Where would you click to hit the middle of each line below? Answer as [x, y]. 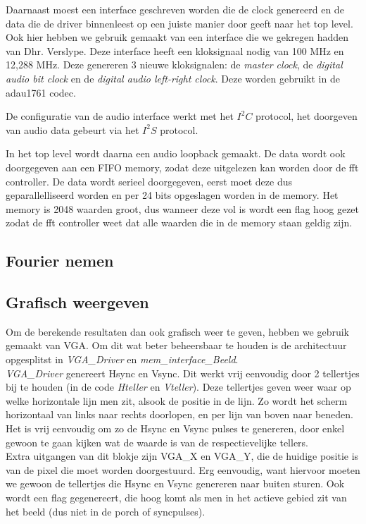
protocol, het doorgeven [307, 116]
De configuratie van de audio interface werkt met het [120, 116]
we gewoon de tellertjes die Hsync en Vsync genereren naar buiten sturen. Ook [175, 483]
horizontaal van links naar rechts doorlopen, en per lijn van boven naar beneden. [179, 414]
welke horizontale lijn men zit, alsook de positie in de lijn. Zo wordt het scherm [177, 400]
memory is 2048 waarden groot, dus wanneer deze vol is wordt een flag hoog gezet [183, 208]
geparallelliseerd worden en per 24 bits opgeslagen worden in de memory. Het [172, 195]
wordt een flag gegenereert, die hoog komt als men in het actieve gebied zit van [176, 498]
